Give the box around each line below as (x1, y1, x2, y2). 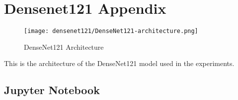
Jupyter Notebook (4, 82, 100, 98)
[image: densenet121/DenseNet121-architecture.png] (24, 28, 198, 35)
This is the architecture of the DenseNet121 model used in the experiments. (4, 58, 235, 68)
